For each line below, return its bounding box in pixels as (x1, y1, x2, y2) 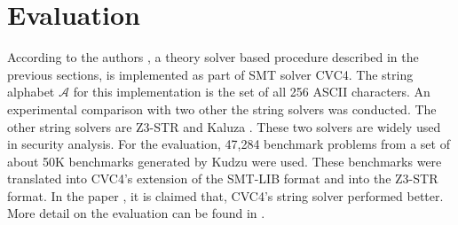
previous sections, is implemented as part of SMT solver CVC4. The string (7, 65, 414, 83)
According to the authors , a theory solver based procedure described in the (7, 48, 419, 66)
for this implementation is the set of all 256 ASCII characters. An (73, 82, 430, 101)
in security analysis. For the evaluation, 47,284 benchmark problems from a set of (7, 135, 450, 153)
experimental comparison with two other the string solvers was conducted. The (7, 99, 437, 118)
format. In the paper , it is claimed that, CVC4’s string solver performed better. (7, 186, 444, 205)
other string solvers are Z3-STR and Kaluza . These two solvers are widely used (7, 117, 441, 136)
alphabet (7, 82, 55, 101)
